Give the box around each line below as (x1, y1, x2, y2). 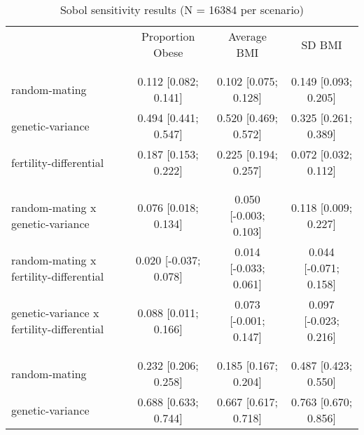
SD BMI (301, 36, 342, 53)
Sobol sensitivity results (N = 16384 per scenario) (59, 1, 304, 18)
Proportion (141, 28, 195, 44)
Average (228, 28, 267, 44)
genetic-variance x (11, 304, 99, 321)
